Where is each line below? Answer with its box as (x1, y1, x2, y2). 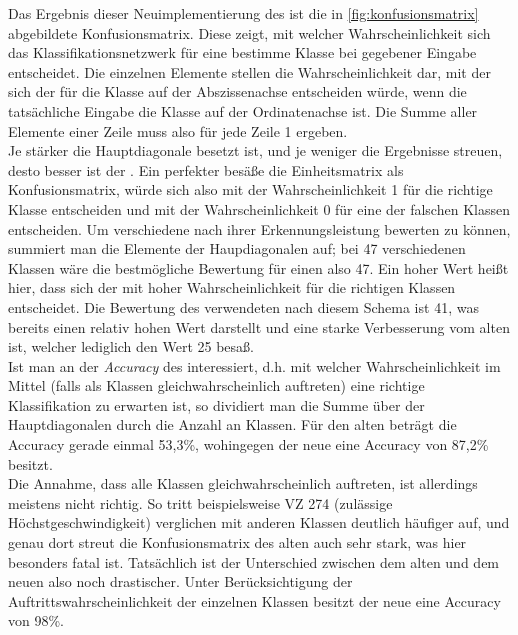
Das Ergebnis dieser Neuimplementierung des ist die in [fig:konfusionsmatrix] (8, 3, 479, 23)
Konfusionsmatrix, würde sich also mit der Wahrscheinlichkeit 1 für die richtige (8, 179, 493, 200)
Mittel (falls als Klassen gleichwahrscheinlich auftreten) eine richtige (8, 375, 425, 396)
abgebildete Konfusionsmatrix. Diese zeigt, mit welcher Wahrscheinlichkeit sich (8, 22, 491, 43)
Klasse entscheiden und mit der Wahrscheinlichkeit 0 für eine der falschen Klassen (8, 198, 510, 219)
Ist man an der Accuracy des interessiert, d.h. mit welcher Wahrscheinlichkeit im (8, 355, 501, 376)
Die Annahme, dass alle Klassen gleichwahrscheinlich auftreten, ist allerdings (8, 473, 478, 494)
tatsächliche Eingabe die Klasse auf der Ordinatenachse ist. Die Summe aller (8, 100, 478, 121)
